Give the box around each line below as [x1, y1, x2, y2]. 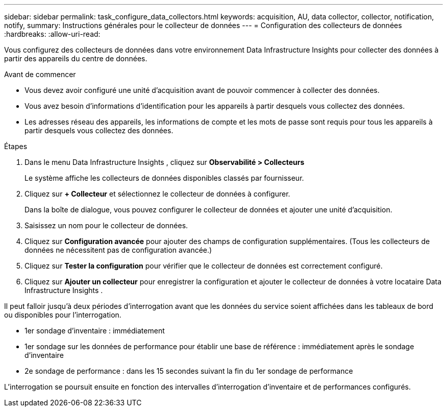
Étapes [4, 142, 28, 151]
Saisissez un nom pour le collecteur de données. [24, 221, 188, 230]
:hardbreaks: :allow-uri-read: [4, 30, 101, 38]
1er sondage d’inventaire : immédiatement [24, 326, 165, 335]
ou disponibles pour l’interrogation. [4, 310, 121, 319]
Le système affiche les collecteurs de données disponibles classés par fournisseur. [24, 174, 304, 182]
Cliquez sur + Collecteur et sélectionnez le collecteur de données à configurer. [24, 189, 290, 198]
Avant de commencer [4, 70, 76, 79]
